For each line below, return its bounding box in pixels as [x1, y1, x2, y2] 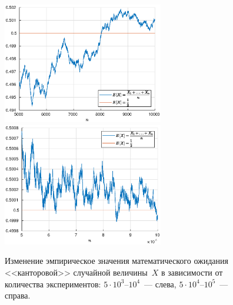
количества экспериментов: [5, 277, 101, 290]
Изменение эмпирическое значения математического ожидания [5, 254, 228, 267]
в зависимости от [161, 266, 223, 279]
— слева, [144, 277, 177, 290]
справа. [5, 289, 31, 301]
